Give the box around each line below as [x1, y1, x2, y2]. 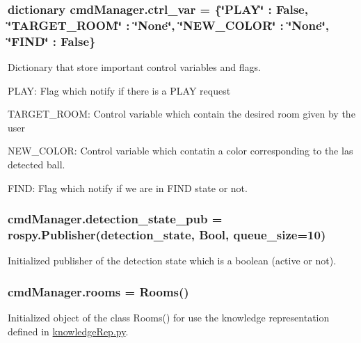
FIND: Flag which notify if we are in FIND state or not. [8, 180, 248, 195]
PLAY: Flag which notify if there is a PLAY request [8, 83, 231, 97]
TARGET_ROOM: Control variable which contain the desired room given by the [8, 106, 355, 121]
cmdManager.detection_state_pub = [8, 210, 223, 228]
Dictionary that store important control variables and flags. [8, 60, 261, 74]
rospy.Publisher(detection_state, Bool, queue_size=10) [8, 226, 326, 244]
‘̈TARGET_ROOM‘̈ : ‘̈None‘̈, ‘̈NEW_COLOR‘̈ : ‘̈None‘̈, [8, 16, 329, 33]
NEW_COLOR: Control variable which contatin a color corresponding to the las [8, 143, 353, 158]
